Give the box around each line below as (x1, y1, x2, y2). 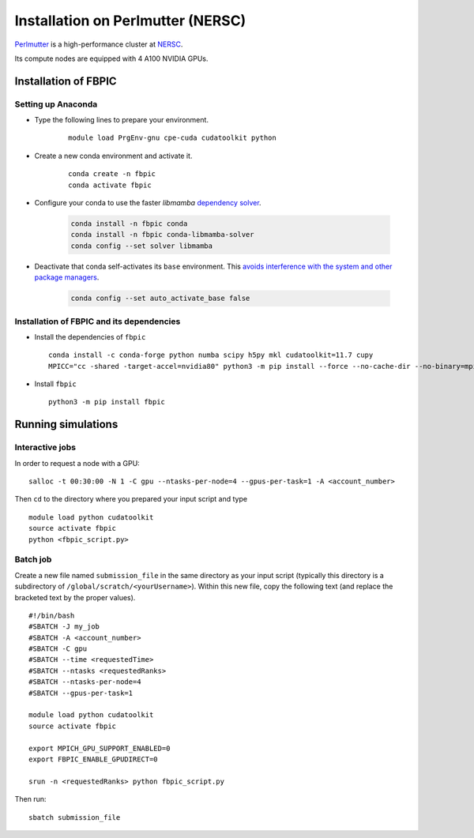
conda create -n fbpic (68, 170, 156, 178)
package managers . (34, 272, 100, 282)
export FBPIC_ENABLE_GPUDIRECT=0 (28, 754, 158, 764)
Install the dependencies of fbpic (34, 332, 146, 341)
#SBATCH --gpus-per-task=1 (28, 688, 134, 697)
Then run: (14, 795, 47, 804)
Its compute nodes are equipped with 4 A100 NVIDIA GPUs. (14, 54, 209, 63)
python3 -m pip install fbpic (48, 397, 166, 407)
